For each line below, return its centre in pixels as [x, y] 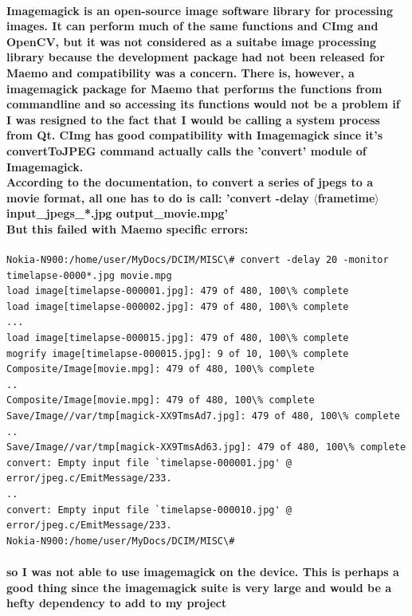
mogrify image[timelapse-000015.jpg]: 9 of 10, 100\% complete [178, 353]
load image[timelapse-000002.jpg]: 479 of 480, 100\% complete [178, 306]
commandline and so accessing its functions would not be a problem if [203, 104]
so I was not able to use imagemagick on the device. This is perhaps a [203, 571]
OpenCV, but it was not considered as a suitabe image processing [192, 41]
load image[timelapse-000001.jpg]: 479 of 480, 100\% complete [178, 291]
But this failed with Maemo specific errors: [128, 228]
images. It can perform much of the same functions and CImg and [192, 26]
